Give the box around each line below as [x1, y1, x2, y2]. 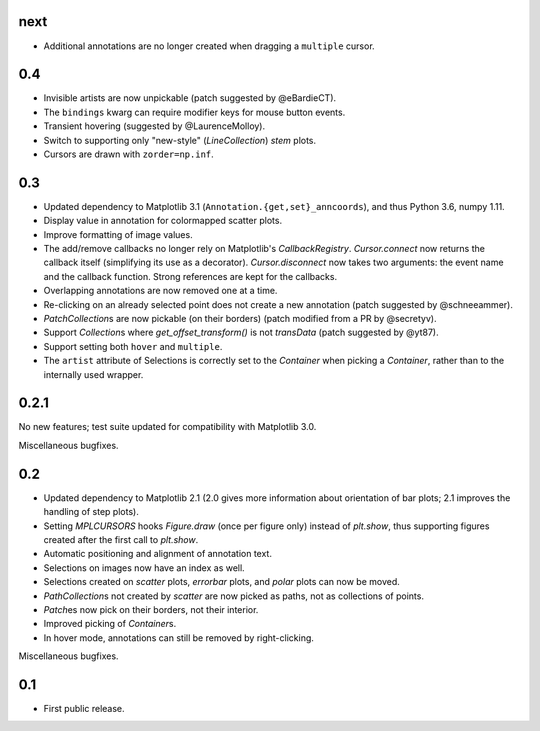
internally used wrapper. [43, 368, 144, 380]
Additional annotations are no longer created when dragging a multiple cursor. [43, 40, 375, 52]
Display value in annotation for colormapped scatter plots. [43, 215, 283, 227]
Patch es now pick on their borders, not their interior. [43, 603, 259, 615]
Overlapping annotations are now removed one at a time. [43, 285, 278, 297]
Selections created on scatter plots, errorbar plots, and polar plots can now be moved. [43, 576, 400, 588]
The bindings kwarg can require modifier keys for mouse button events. [43, 106, 346, 118]
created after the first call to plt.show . [43, 533, 199, 545]
